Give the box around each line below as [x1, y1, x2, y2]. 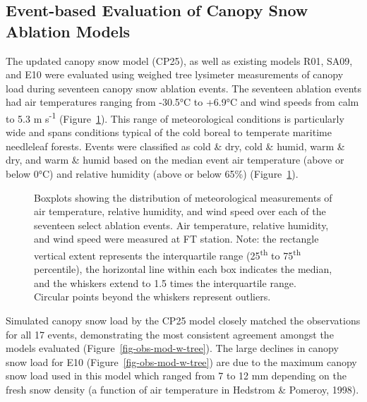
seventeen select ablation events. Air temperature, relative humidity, [34, 217, 329, 232]
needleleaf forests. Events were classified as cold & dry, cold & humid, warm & [6, 138, 345, 153]
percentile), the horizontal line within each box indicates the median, [34, 262, 332, 276]
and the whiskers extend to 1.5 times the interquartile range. [34, 275, 296, 290]
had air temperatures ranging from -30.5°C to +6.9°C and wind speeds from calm [6, 95, 359, 109]
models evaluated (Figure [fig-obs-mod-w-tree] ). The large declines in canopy [6, 341, 339, 355]
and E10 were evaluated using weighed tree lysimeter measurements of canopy [6, 67, 344, 82]
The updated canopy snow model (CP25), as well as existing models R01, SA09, [6, 53, 353, 68]
